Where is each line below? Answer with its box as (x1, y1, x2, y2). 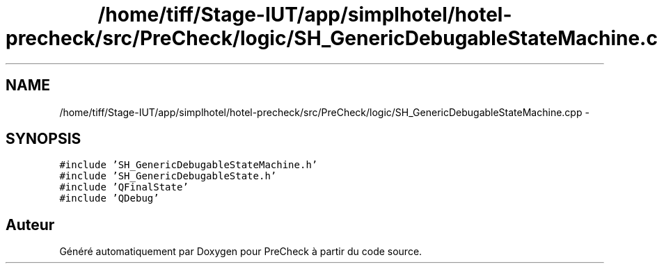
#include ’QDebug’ (59, 193, 159, 204)
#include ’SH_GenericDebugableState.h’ (59, 170, 277, 182)
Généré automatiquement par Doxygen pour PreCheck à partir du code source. (59, 245, 422, 258)
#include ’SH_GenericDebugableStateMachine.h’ (59, 159, 318, 171)
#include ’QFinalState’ (59, 181, 189, 193)
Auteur (6, 215, 55, 234)
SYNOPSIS (6, 130, 81, 148)
